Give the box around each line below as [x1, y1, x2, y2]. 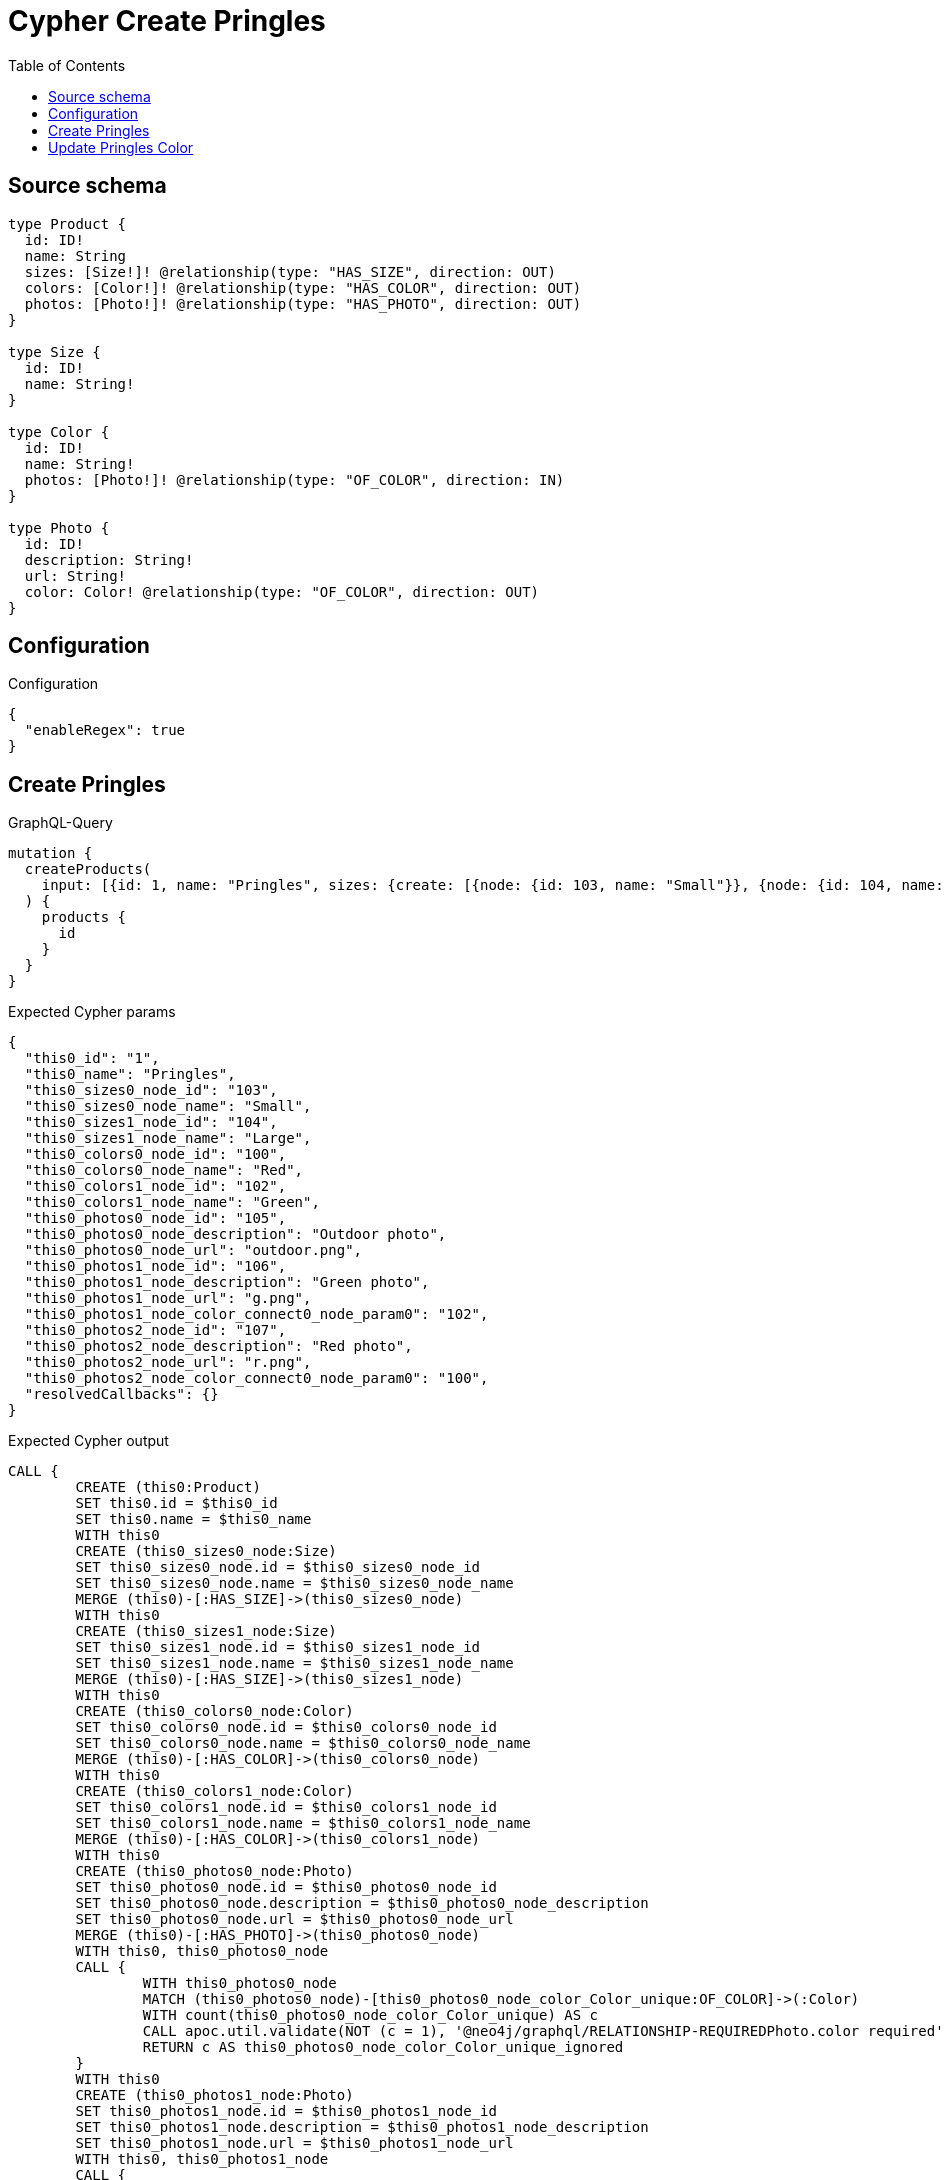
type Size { [8, 343, 101, 360]
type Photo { [8, 519, 110, 536]
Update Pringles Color [48, 138, 194, 156]
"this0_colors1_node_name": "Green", [24, 1194, 320, 1211]
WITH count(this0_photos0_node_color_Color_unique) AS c [142, 2007, 599, 2024]
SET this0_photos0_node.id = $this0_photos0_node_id [75, 1879, 497, 1896]
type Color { [8, 423, 110, 440]
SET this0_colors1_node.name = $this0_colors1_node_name [75, 1815, 531, 1832]
